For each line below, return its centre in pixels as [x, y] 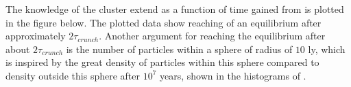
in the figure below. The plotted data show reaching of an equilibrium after [164, 22]
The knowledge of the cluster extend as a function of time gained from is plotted [175, 9]
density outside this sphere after [73, 75]
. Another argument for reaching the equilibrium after [212, 36]
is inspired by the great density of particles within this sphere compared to [162, 62]
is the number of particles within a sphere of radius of [179, 49]
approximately [36, 36]
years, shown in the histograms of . [233, 75]
